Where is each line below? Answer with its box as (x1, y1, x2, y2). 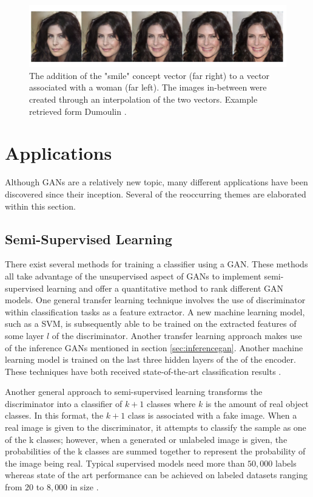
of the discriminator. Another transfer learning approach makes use (52, 329, 302, 341)
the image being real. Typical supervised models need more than (5, 456, 245, 469)
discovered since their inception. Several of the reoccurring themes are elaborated (5, 187, 306, 200)
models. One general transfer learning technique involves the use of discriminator (5, 293, 306, 306)
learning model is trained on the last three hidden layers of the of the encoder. (5, 353, 296, 366)
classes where (146, 397, 196, 410)
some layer (5, 329, 44, 341)
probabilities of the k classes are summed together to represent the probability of (5, 445, 306, 458)
